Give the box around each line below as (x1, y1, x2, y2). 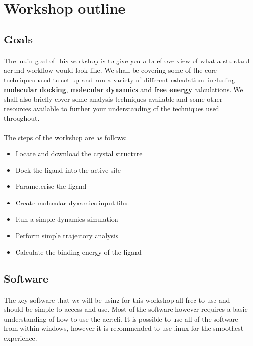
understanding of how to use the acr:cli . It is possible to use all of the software (4, 313, 238, 324)
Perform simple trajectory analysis (15, 230, 118, 241)
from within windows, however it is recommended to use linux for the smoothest (4, 323, 244, 333)
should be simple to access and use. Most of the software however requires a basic (4, 304, 248, 314)
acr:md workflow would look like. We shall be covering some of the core (4, 65, 217, 75)
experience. (4, 333, 37, 343)
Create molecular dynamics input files (15, 197, 129, 207)
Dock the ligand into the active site (15, 164, 121, 175)
